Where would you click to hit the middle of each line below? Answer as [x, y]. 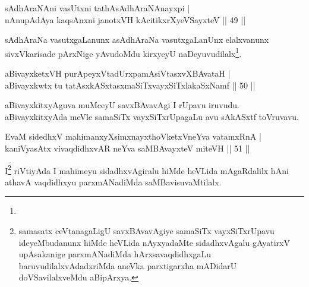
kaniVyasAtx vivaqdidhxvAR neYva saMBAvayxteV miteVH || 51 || [127, 148]
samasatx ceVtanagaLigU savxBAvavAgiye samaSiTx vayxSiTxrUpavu [146, 231]
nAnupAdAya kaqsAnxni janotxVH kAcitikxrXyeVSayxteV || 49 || [125, 19]
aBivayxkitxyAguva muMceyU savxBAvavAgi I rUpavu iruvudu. [122, 105]
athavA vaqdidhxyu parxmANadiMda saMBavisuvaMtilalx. [113, 182]
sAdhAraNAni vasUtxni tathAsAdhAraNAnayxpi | [97, 8]
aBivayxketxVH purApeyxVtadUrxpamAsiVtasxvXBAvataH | [118, 73]
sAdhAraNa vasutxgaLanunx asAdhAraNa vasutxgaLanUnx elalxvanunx [137, 40]
